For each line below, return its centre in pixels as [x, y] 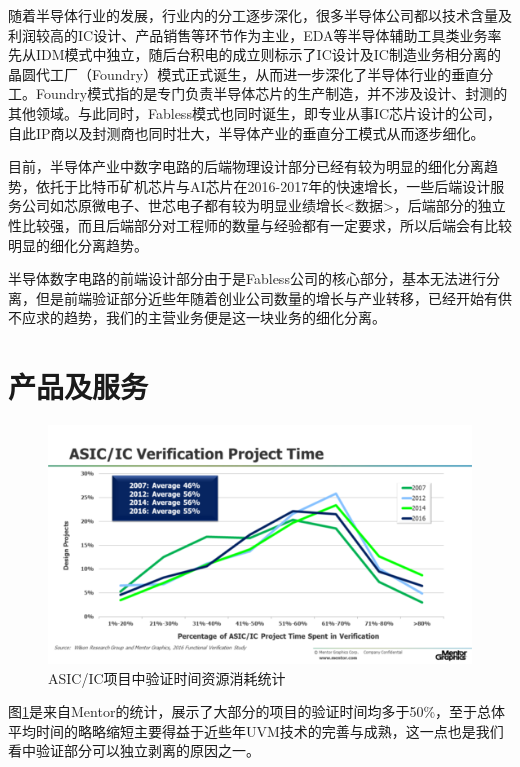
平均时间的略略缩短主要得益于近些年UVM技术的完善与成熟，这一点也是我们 [256, 730]
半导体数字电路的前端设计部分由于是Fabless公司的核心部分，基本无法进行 [247, 278]
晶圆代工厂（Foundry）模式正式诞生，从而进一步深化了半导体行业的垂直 [244, 73]
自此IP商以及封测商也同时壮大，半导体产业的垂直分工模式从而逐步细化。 [246, 132]
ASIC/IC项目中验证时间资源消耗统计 [167, 677]
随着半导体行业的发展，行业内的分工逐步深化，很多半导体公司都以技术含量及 [260, 15]
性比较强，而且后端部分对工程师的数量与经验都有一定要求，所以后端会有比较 [260, 224]
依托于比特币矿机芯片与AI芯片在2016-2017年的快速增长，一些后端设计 [263, 185]
